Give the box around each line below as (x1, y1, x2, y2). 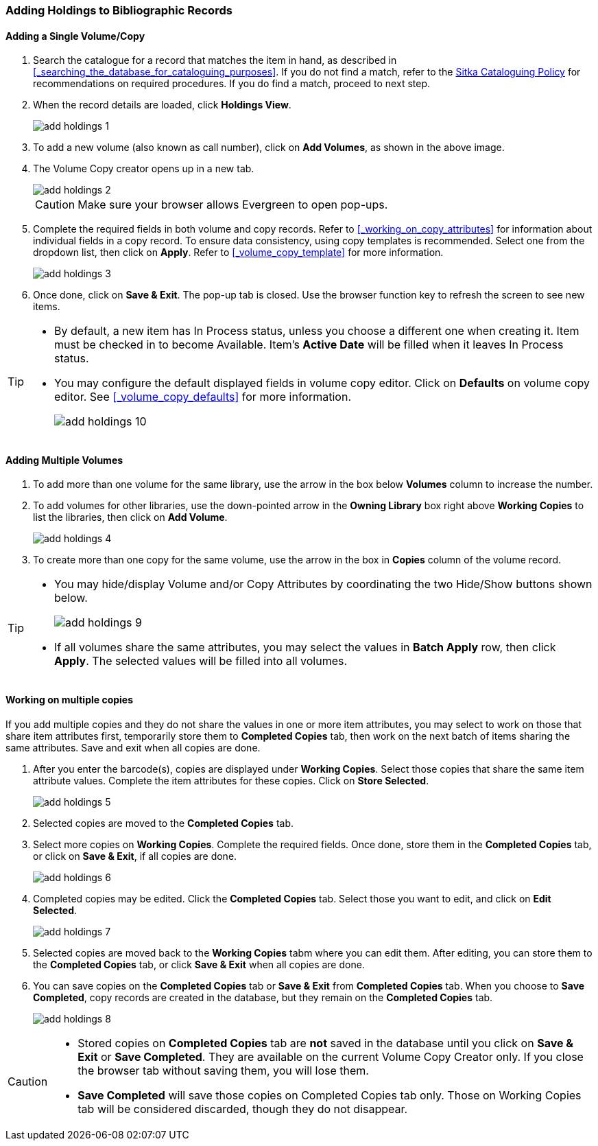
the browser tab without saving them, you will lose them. (77, 1063, 369, 1077)
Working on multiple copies (5, 694, 134, 706)
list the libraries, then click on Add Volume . (33, 511, 228, 524)
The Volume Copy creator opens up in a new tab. (33, 163, 254, 175)
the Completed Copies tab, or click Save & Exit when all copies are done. (33, 958, 365, 970)
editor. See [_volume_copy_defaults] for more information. (54, 390, 351, 404)
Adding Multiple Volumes (5, 454, 123, 466)
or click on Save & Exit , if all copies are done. (33, 850, 237, 862)
